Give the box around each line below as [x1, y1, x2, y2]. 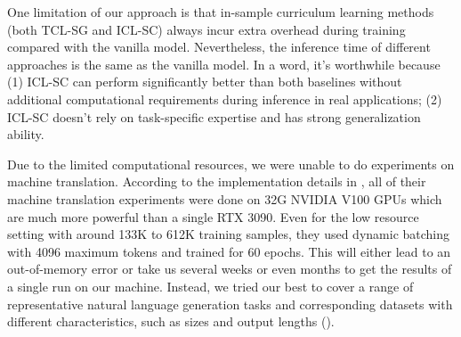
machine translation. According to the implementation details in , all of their [7, 172, 426, 191]
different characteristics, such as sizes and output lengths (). [7, 312, 335, 331]
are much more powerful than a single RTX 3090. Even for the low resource [7, 207, 419, 226]
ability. [7, 125, 44, 144]
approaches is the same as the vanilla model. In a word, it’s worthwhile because [7, 54, 441, 73]
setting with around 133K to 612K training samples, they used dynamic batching [7, 225, 450, 243]
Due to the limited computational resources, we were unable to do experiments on [7, 154, 455, 173]
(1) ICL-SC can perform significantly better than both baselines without [7, 72, 402, 91]
